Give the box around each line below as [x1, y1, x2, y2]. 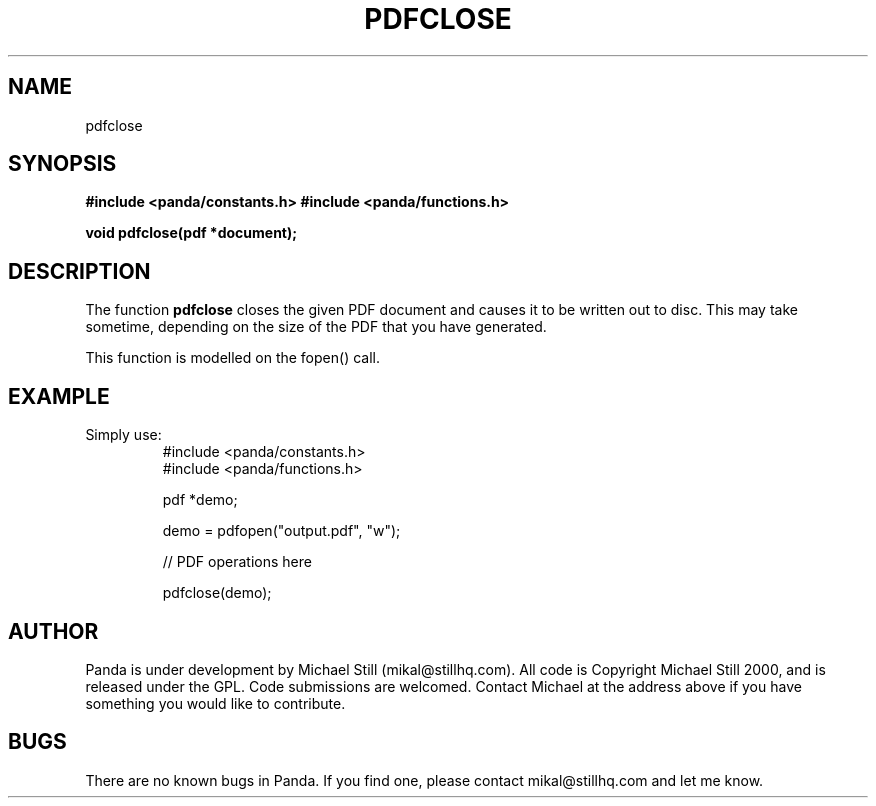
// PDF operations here [162, 553, 312, 571]
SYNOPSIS [8, 151, 117, 177]
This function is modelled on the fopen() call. [85, 349, 380, 367]
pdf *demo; [162, 491, 238, 509]
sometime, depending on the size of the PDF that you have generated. [85, 318, 547, 336]
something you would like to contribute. [85, 694, 346, 712]
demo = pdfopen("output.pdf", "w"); [162, 522, 401, 540]
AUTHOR [8, 618, 99, 644]
